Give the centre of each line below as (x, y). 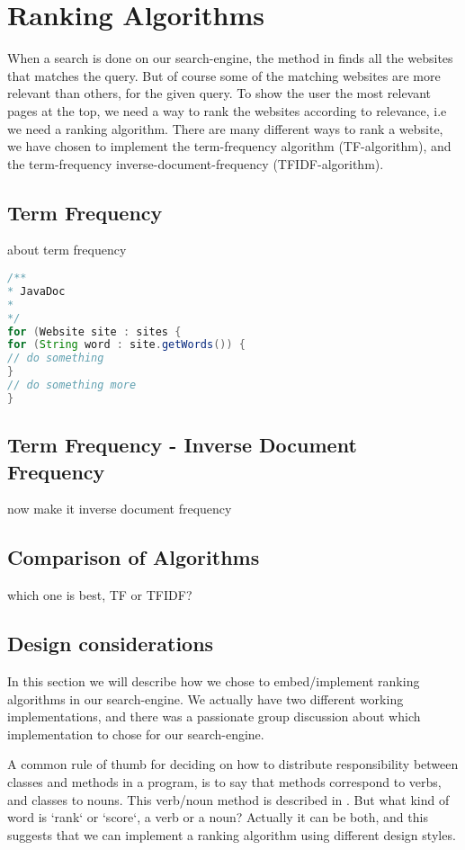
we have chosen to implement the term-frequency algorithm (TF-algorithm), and (229, 146)
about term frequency (67, 250)
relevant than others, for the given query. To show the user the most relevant (219, 93)
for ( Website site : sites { (94, 331)
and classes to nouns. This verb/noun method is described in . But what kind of (228, 799)
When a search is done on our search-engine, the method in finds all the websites (230, 58)
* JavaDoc (36, 291)
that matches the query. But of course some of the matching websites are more (224, 75)
